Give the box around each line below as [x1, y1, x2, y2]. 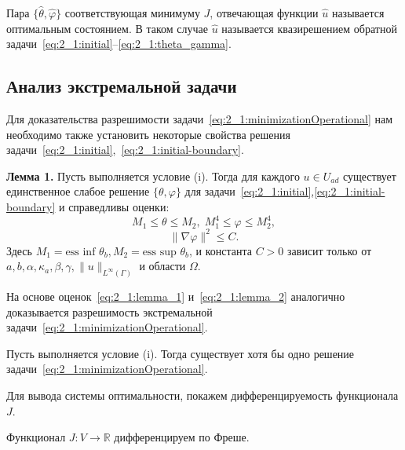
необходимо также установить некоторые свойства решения [6, 126, 290, 142]
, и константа [189, 242, 253, 258]
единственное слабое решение [6, 183, 150, 199]
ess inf [65, 246, 96, 258]
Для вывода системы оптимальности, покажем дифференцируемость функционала [6, 386, 399, 403]
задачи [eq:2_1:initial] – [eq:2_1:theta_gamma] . [6, 35, 232, 52]
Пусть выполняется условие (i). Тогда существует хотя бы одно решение [6, 345, 355, 361]
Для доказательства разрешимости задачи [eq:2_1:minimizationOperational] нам [6, 110, 393, 126]
